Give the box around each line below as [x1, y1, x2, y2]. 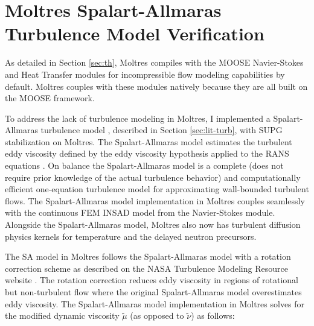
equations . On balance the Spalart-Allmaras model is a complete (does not [5, 159, 284, 172]
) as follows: [191, 309, 235, 322]
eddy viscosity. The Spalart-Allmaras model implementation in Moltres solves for [5, 297, 305, 310]
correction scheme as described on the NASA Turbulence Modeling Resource [5, 262, 288, 274]
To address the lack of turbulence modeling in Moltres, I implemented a [5, 111, 271, 124]
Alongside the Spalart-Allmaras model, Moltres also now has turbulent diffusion [5, 218, 301, 231]
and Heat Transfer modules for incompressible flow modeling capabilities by [5, 67, 285, 80]
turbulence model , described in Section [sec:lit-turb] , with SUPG [40, 124, 283, 136]
